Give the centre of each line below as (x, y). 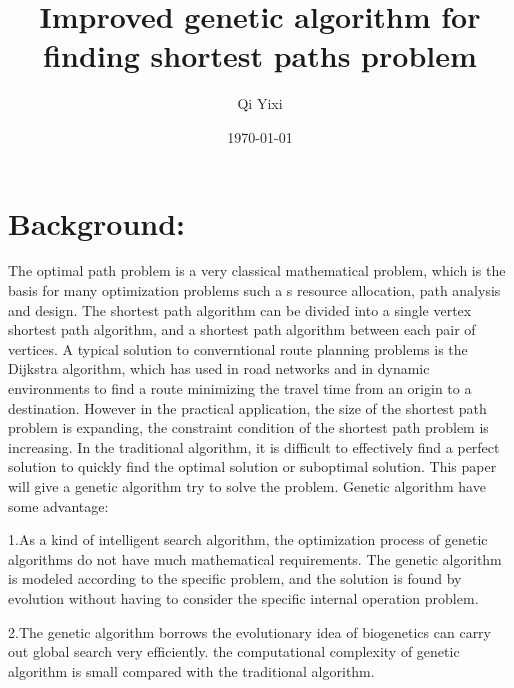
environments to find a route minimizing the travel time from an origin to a (240, 388)
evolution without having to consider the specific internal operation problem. (243, 597)
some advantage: (58, 505)
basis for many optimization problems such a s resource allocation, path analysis (254, 290)
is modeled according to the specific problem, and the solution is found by (235, 578)
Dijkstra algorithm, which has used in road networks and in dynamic (219, 368)
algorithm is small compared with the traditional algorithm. (191, 670)
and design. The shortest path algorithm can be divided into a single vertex (240, 309)
